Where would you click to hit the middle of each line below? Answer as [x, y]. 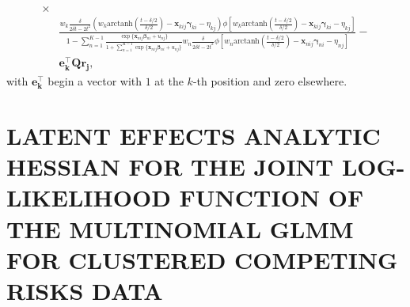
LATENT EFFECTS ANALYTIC [194, 135]
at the [169, 81]
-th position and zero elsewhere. [270, 81]
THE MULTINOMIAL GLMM [180, 228]
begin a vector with [95, 81]
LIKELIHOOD [89, 197]
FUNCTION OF [271, 197]
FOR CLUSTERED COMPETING [202, 259]
